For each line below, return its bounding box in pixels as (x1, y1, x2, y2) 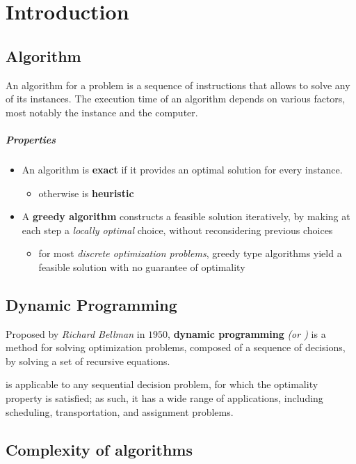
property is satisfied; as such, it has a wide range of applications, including (6, 391, 323, 405)
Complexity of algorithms (6, 438, 193, 460)
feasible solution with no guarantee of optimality (38, 259, 245, 274)
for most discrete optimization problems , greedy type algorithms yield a (38, 246, 342, 261)
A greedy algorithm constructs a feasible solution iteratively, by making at (22, 209, 350, 224)
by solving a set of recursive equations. (6, 353, 170, 368)
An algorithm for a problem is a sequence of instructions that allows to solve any (6, 77, 350, 92)
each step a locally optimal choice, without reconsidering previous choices (22, 222, 333, 237)
